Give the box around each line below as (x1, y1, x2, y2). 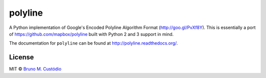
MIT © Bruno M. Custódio (9, 66, 62, 72)
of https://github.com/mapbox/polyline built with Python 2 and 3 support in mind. (9, 31, 174, 37)
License (9, 53, 34, 61)
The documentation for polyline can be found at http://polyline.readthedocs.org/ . (9, 40, 178, 46)
